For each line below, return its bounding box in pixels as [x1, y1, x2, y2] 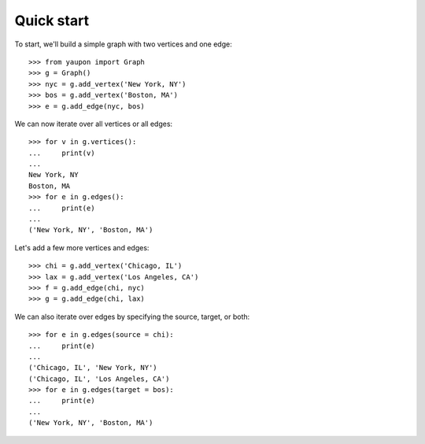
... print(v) [28, 148, 95, 157]
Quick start [14, 12, 90, 29]
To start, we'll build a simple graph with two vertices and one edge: [14, 39, 232, 49]
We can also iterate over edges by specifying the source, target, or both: [14, 312, 250, 321]
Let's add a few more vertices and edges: [14, 242, 150, 252]
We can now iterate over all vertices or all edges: [14, 119, 173, 128]
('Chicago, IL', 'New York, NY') [28, 363, 157, 372]
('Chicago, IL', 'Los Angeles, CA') [28, 374, 170, 383]
